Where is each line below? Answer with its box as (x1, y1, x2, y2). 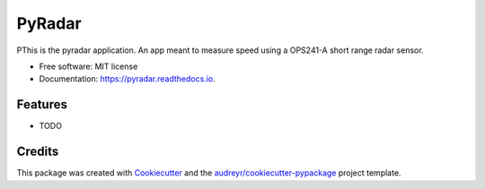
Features (16, 97, 67, 112)
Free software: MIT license (39, 61, 138, 72)
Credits (16, 144, 59, 159)
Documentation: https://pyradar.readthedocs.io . (39, 73, 216, 84)
